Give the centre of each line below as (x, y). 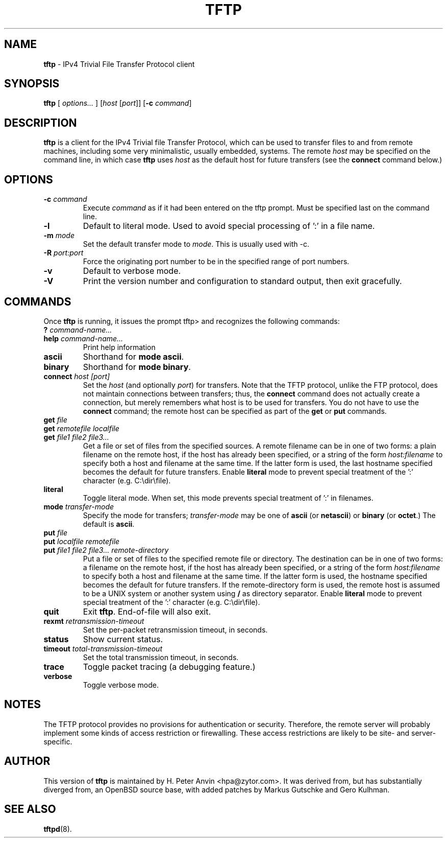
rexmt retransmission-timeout (94, 621)
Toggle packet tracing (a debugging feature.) (169, 666)
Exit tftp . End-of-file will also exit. (147, 611)
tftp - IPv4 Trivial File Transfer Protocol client (119, 64)
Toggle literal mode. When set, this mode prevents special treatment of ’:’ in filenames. (228, 498)
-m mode (59, 236)
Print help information (119, 347)
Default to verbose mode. (132, 271)
